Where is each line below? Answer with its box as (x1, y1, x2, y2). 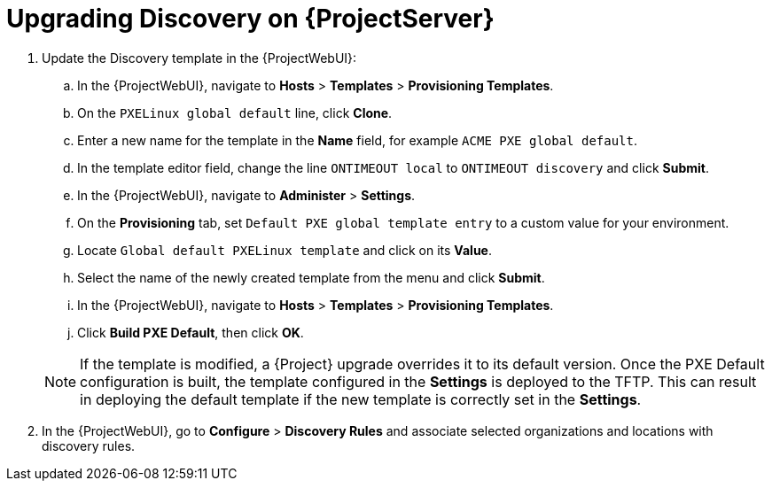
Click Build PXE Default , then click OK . (77, 324, 304, 340)
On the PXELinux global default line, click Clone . (77, 105, 393, 120)
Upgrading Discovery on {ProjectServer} (6, 4, 495, 34)
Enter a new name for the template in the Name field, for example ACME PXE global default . (77, 132, 638, 148)
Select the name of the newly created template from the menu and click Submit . (77, 269, 545, 285)
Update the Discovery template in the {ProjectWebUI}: (42, 50, 357, 66)
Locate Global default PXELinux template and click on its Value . (77, 242, 492, 258)
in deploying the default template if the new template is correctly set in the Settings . (80, 390, 642, 408)
